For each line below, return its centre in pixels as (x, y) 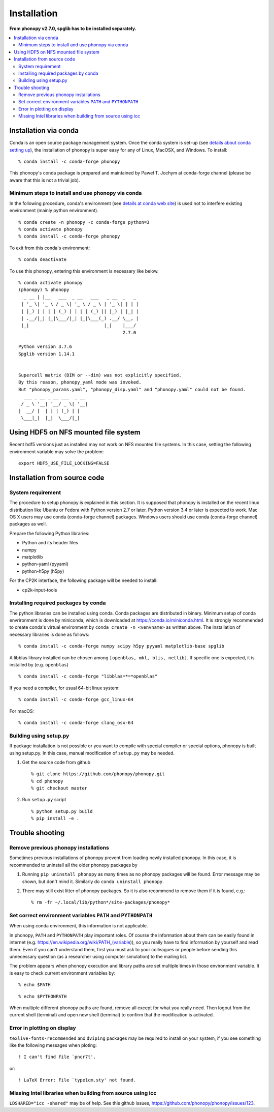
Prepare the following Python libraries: (49, 533)
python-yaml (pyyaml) (45, 564)
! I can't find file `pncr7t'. (57, 1057)
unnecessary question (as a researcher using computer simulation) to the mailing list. (98, 957)
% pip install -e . (55, 818)
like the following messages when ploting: (53, 1045)
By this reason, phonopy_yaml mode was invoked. (80, 382)
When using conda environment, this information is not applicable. (79, 926)
